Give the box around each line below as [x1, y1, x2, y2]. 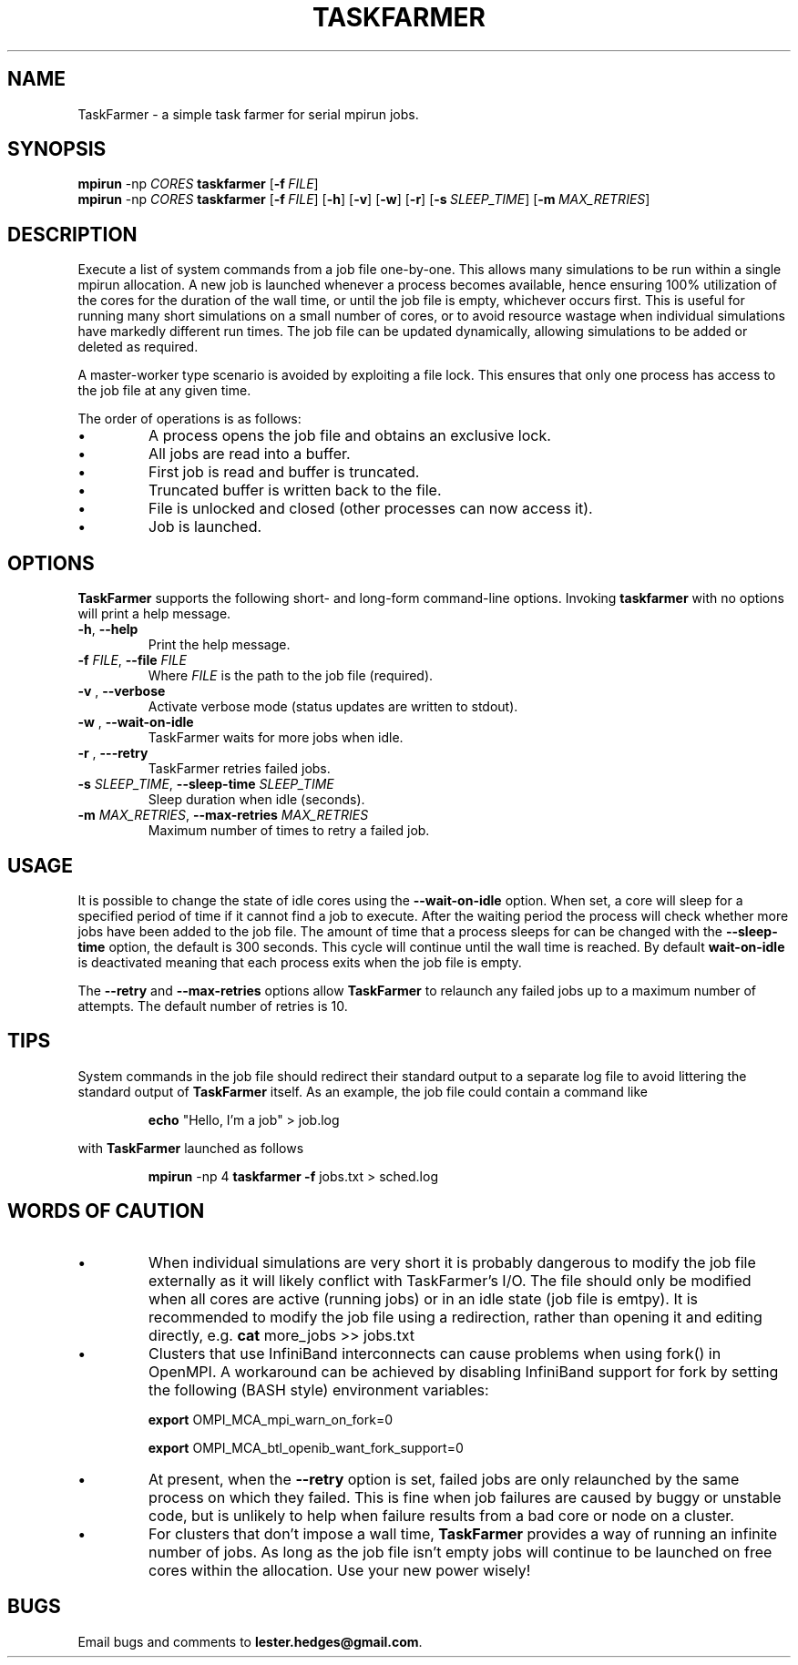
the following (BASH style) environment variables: [148, 1380, 489, 1399]
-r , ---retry [77, 745, 148, 761]
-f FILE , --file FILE [77, 652, 187, 669]
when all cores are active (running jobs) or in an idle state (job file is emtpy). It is [148, 1289, 699, 1308]
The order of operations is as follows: [77, 411, 302, 427]
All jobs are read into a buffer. [148, 444, 351, 464]
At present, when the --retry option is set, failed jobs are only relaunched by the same [148, 1469, 740, 1488]
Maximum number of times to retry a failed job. [148, 822, 430, 839]
